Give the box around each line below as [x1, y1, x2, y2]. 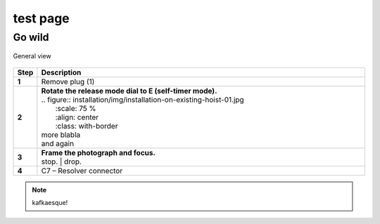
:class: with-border [55, 121, 118, 131]
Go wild [13, 31, 49, 44]
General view [13, 52, 52, 60]
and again [41, 138, 74, 148]
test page [13, 11, 70, 26]
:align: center [55, 112, 99, 122]
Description [41, 67, 82, 77]
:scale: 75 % [55, 103, 96, 113]
